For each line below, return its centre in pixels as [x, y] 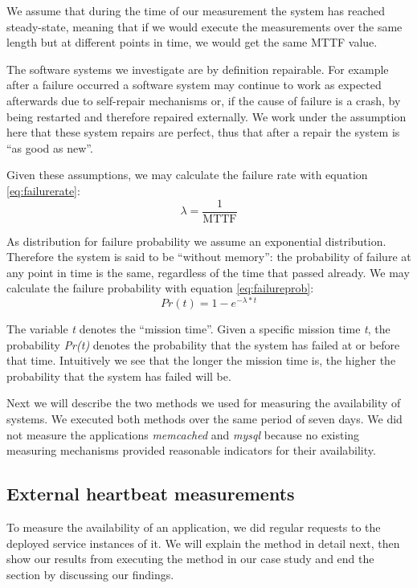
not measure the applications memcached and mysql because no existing [183, 434]
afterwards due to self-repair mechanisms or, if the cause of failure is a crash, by [204, 100]
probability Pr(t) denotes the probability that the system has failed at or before [203, 344]
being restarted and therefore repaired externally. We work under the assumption [206, 116]
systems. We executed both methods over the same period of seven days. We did [204, 419]
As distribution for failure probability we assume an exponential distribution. [196, 241]
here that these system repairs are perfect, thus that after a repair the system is [203, 132]
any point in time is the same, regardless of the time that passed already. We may [208, 272]
